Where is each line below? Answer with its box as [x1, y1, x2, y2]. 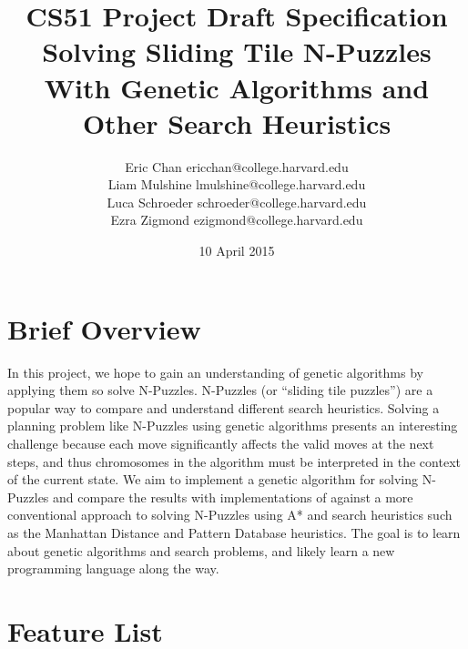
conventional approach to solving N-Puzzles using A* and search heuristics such [7, 505, 453, 524]
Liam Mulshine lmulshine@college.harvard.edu [107, 175, 366, 194]
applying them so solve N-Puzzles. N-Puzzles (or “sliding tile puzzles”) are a [7, 380, 433, 400]
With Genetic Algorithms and [44, 68, 430, 106]
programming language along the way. [7, 559, 219, 578]
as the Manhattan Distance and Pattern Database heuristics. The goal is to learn [7, 522, 461, 542]
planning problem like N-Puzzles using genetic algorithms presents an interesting [7, 416, 458, 435]
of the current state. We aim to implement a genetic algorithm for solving [7, 470, 419, 489]
